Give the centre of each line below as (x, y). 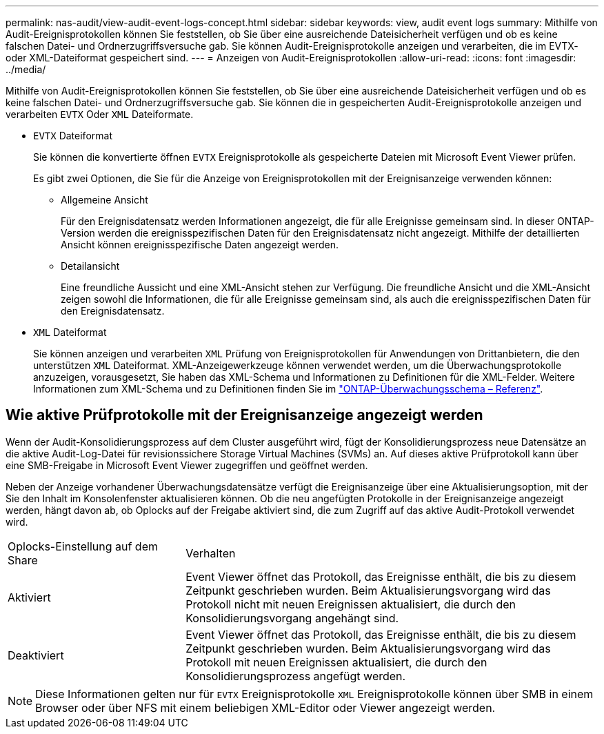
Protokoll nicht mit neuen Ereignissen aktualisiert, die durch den (351, 604)
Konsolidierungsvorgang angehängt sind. (292, 618)
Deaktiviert (36, 655)
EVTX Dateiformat (73, 136)
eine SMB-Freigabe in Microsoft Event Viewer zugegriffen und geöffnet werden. (187, 465)
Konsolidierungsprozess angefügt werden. (296, 676)
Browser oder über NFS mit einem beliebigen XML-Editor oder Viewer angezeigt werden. (265, 707)
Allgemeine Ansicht (104, 200)
